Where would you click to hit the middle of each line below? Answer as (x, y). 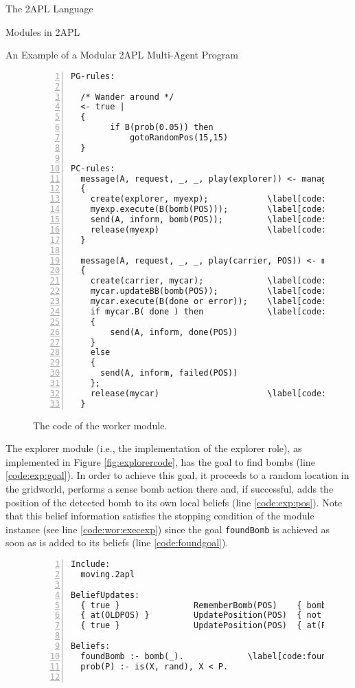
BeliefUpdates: (105, 595)
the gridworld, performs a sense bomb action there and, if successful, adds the (170, 489)
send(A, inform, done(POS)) (174, 332)
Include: (91, 565)
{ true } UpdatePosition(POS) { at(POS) (211, 626)
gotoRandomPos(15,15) (179, 138)
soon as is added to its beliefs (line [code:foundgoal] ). (117, 542)
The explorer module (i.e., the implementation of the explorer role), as (154, 448)
